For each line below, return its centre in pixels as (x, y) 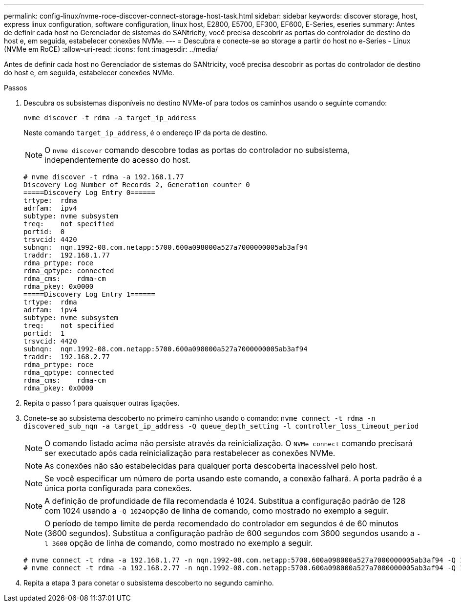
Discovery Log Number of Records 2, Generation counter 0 (137, 185)
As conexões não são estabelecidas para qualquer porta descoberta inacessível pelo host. (211, 466)
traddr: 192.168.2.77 (67, 357)
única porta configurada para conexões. (118, 488)
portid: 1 (44, 333)
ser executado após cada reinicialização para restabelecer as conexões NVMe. (190, 453)
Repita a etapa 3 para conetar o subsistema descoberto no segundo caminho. (149, 583)
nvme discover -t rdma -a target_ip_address (110, 118)
